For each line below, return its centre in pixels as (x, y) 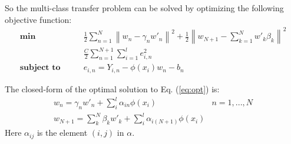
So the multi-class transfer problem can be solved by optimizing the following (144, 8)
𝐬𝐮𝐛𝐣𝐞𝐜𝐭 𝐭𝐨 (40, 68)
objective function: (38, 19)
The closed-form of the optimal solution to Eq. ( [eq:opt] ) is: (112, 88)
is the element (62, 133)
